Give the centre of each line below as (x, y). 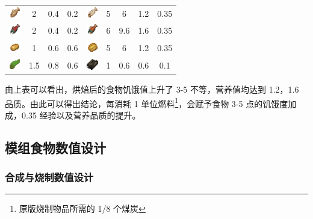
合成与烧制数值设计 (49, 177)
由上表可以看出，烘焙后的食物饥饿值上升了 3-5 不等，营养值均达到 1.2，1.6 (152, 89)
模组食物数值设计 (55, 147)
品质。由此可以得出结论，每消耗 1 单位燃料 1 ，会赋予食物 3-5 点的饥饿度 (147, 102)
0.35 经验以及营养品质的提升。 (81, 115)
